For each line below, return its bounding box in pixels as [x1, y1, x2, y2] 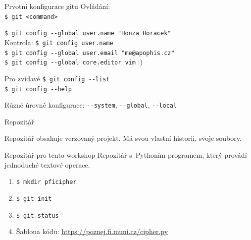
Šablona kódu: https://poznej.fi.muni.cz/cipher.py [16, 226, 168, 237]
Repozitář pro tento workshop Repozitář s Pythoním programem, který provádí [4, 150, 247, 160]
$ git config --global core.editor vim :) [4, 57, 143, 67]
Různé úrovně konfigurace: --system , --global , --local [4, 100, 177, 110]
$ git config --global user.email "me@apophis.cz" [4, 49, 175, 57]
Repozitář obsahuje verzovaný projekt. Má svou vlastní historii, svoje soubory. [4, 133, 242, 143]
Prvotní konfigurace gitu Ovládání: [4, 1, 110, 11]
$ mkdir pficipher [16, 179, 77, 186]
